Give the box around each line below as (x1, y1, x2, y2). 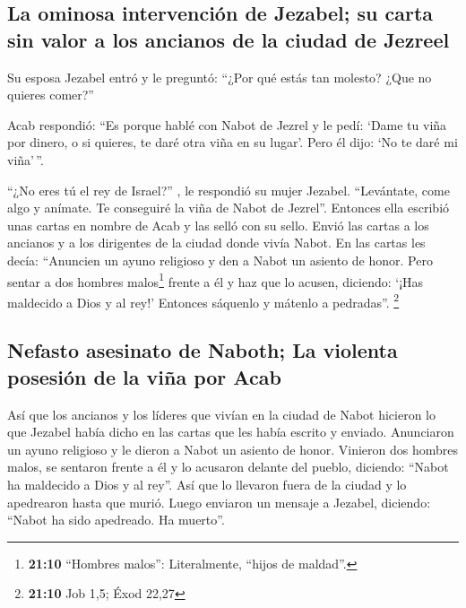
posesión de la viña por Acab (7, 362, 281, 390)
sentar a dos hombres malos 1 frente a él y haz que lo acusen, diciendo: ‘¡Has (7, 269, 424, 291)
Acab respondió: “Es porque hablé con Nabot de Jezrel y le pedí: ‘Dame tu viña (7, 115, 447, 134)
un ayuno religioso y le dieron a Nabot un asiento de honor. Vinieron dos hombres (7, 439, 458, 458)
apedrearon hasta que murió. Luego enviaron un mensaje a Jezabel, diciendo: (7, 492, 431, 511)
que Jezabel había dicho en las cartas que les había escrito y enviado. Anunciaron (7, 422, 454, 441)
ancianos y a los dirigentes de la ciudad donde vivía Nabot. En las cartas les (7, 233, 426, 252)
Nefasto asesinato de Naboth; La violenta (7, 336, 398, 364)
